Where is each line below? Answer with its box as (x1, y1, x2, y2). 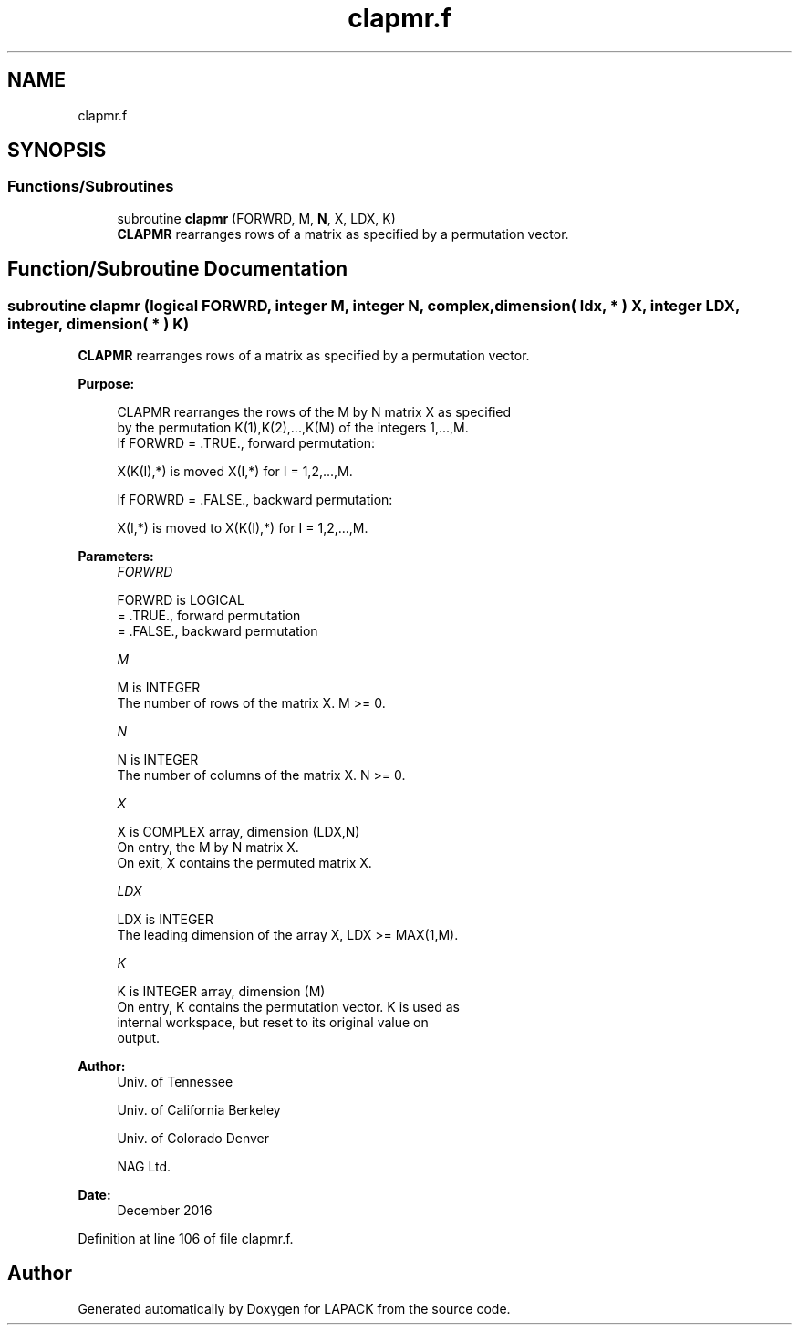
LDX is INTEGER (117, 911, 213, 928)
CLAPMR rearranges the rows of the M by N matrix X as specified (117, 404, 512, 421)
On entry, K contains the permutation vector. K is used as (117, 999, 460, 1015)
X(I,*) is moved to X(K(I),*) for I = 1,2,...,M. (117, 520, 368, 536)
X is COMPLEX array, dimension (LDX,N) (117, 824, 360, 840)
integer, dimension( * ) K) (7, 314, 190, 333)
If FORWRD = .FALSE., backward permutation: (117, 492, 393, 508)
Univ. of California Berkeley (117, 1102, 281, 1119)
